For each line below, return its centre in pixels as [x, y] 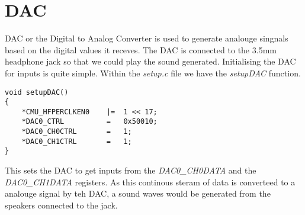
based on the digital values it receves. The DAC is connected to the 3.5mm [141, 49]
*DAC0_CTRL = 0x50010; [89, 122]
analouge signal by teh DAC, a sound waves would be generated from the [138, 193]
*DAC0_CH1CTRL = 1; [77, 141]
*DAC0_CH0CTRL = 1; [77, 132]
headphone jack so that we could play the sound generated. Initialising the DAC [150, 61]
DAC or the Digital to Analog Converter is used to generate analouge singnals [147, 38]
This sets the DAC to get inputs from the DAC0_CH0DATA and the [131, 170]
